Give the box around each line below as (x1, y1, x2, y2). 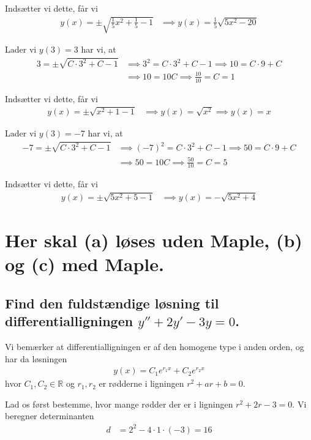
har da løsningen (5, 352, 67, 365)
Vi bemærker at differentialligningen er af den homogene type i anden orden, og (5, 340, 304, 353)
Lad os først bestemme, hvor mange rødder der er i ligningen (5, 397, 233, 410)
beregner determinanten (5, 409, 94, 422)
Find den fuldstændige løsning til (5, 293, 219, 312)
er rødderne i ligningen (99, 377, 184, 390)
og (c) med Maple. (5, 252, 164, 277)
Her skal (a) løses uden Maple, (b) (5, 228, 302, 253)
